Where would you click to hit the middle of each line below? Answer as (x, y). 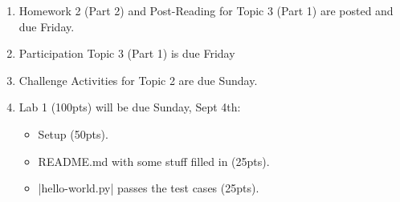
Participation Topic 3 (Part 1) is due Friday (127, 53)
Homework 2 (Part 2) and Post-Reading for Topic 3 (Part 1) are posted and (206, 10)
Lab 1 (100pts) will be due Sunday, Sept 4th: (130, 107)
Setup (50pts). (73, 133)
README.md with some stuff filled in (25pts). (154, 161)
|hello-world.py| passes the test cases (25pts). (149, 188)
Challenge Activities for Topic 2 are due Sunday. (138, 80)
